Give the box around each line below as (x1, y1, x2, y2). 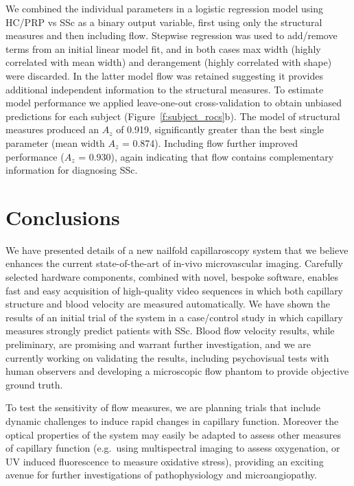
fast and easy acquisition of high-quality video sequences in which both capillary (5, 283, 344, 297)
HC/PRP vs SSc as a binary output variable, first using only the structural (5, 14, 322, 29)
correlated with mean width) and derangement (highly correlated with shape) (5, 55, 332, 69)
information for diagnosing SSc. (5, 163, 138, 177)
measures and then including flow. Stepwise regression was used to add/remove (5, 28, 338, 43)
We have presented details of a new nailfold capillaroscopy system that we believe (5, 242, 349, 257)
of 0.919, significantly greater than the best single (116, 122, 324, 137)
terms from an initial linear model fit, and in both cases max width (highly (5, 41, 321, 56)
